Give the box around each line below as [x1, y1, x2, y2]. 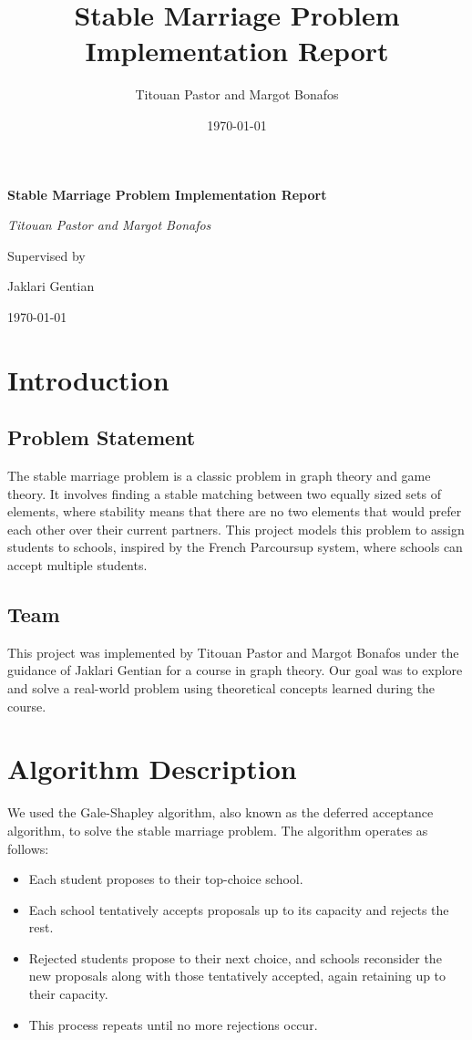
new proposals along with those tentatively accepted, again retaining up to [28, 966, 446, 985]
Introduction [7, 360, 169, 398]
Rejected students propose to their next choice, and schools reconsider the [28, 948, 442, 967]
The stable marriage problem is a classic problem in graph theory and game [7, 466, 431, 485]
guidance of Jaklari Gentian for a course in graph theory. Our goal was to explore [7, 660, 463, 680]
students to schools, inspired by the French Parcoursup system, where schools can [7, 537, 463, 556]
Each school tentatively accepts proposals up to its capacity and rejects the [28, 900, 449, 919]
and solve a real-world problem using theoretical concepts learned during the [7, 679, 436, 697]
